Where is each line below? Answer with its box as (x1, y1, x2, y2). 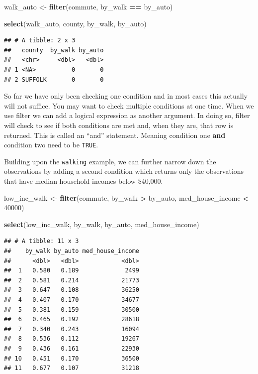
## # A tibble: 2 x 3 (4, 37, 76, 44)
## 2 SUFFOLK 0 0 (4, 76, 104, 83)
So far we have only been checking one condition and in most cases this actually (4, 91, 248, 101)
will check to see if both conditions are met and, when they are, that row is (4, 120, 234, 130)
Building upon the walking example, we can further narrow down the (4, 156, 216, 166)
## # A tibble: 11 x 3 (4, 238, 79, 245)
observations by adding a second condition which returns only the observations (4, 166, 244, 176)
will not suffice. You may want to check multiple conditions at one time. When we (4, 100, 254, 111)
